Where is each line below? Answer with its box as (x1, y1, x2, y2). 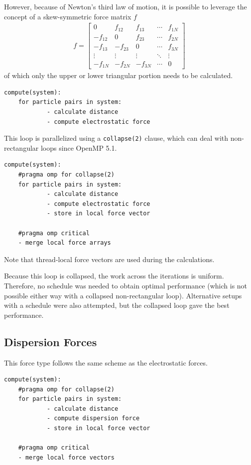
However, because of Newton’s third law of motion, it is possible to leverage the (4, 1, 247, 11)
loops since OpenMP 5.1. (40, 142, 117, 153)
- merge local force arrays (18, 239, 111, 247)
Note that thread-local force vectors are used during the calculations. (4, 254, 215, 264)
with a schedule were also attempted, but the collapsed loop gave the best (4, 300, 230, 310)
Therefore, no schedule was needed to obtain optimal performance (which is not (4, 280, 248, 290)
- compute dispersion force (46, 415, 140, 422)
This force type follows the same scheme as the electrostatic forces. (4, 357, 208, 368)
